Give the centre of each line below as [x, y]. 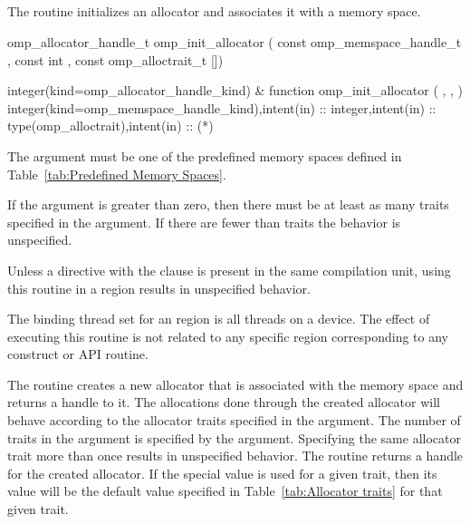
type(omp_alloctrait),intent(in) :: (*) [110, 126]
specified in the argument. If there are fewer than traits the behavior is [204, 222]
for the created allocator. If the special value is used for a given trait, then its [222, 473]
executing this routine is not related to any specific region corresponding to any [228, 336]
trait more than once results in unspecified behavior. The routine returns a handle [235, 456]
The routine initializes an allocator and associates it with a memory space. [214, 11]
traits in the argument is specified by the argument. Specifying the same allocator [234, 437]
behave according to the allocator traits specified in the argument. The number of [234, 420]
